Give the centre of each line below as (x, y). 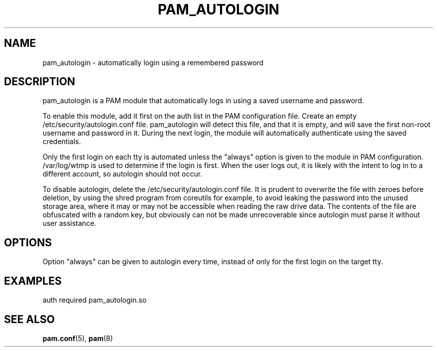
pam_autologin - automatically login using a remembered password (153, 62)
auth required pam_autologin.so (95, 300)
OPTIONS (28, 242)
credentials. (62, 142)
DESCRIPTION (40, 82)
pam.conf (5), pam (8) (78, 338)
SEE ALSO (29, 319)
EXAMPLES (33, 281)
